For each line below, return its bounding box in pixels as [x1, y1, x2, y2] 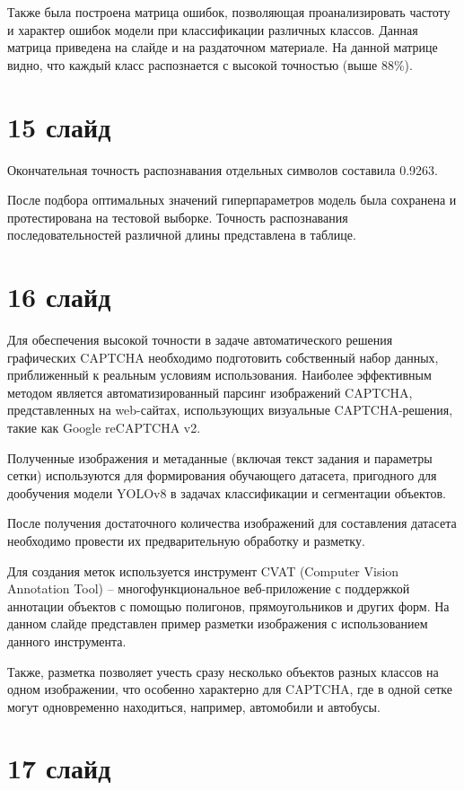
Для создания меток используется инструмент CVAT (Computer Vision [7, 561, 399, 580]
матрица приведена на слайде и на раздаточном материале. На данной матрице [7, 38, 438, 57]
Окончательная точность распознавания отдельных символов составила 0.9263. [7, 160, 439, 179]
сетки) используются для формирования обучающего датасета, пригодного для [7, 466, 437, 485]
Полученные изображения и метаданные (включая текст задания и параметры [7, 448, 433, 467]
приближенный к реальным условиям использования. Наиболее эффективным [7, 365, 432, 384]
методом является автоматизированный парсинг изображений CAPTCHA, [7, 382, 413, 401]
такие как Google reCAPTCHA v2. [7, 417, 201, 436]
